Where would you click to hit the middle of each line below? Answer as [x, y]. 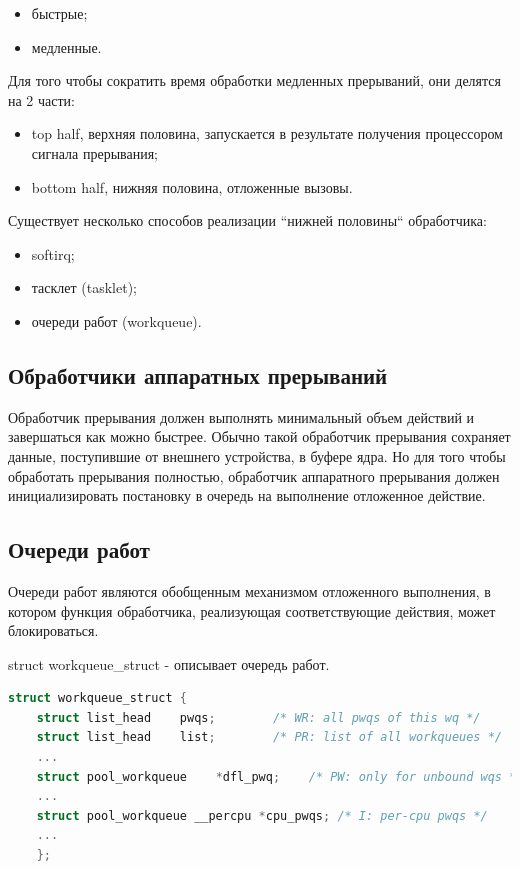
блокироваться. [53, 630]
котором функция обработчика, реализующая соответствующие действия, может [252, 610]
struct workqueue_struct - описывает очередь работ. [169, 663]
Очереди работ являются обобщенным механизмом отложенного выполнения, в [249, 590]
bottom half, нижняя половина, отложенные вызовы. [192, 186]
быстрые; [59, 13]
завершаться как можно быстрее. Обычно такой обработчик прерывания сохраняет [259, 436]
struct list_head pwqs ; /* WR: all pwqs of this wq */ [258, 717]
